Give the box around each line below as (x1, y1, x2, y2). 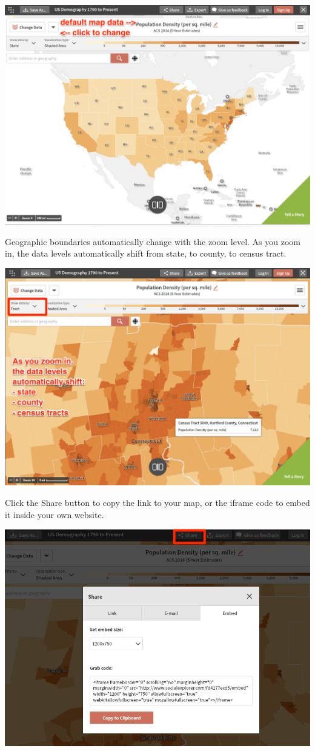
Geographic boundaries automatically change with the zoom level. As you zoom (5, 235, 300, 248)
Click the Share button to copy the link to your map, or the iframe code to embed (5, 496, 310, 508)
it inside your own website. (5, 508, 104, 520)
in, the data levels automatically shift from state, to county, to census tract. (5, 247, 287, 260)
